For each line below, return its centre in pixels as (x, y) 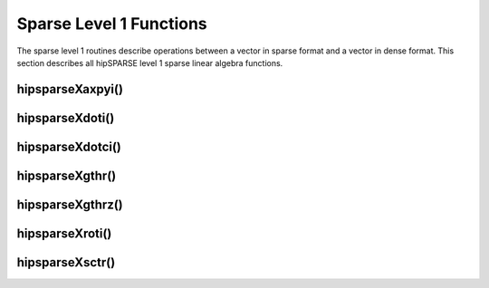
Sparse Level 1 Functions (112, 24)
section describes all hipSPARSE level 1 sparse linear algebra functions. (150, 62)
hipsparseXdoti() (66, 118)
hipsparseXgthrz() (70, 204)
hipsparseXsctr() (66, 262)
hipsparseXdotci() (69, 146)
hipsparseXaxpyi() (70, 89)
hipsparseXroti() (64, 233)
